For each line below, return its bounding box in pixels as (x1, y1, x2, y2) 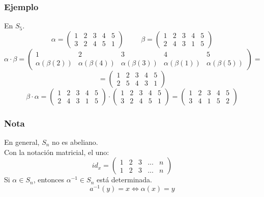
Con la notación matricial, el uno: (4, 146, 109, 157)
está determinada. (96, 174, 152, 185)
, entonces (33, 174, 65, 185)
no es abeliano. (52, 137, 98, 147)
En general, (4, 137, 40, 147)
